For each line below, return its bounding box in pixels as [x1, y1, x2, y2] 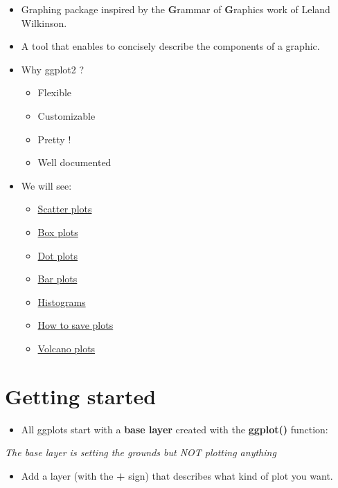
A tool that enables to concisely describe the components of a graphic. [21, 39, 320, 53]
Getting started [5, 381, 157, 410]
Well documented [37, 155, 112, 170]
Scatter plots [37, 201, 92, 216]
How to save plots [37, 318, 114, 332]
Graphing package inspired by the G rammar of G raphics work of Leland [21, 2, 330, 16]
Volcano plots [37, 341, 96, 355]
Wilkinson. [21, 15, 67, 30]
